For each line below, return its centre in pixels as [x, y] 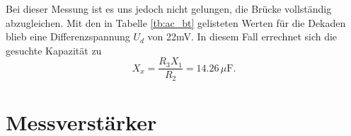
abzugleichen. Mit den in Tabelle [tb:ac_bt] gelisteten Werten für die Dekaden [176, 22]
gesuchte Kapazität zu [54, 50]
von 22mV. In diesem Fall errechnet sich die [242, 36]
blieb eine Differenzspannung [68, 36]
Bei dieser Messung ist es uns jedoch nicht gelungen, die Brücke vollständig [169, 8]
